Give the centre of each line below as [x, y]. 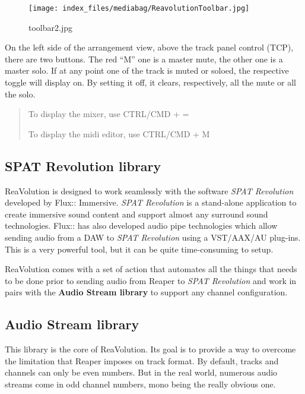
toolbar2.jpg [50, 27]
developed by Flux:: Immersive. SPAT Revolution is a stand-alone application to [151, 202]
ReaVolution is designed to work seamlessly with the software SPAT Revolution [149, 190]
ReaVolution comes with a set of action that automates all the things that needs [151, 269]
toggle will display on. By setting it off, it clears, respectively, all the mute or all [150, 82]
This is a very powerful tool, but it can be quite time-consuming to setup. [139, 249]
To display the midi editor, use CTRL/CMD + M [119, 133]
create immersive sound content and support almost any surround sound [136, 214]
